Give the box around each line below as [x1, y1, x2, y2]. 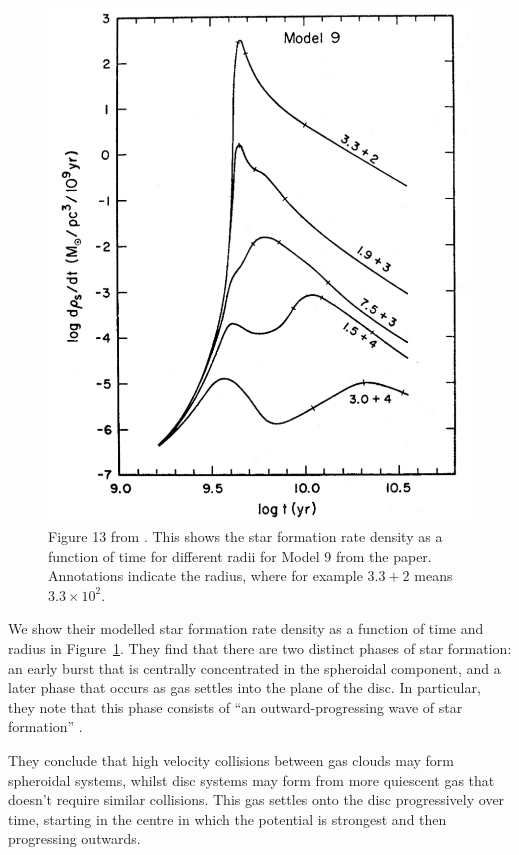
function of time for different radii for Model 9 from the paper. [48, 545, 432, 566]
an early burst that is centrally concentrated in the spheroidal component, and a [8, 657, 501, 678]
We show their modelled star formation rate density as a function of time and [8, 618, 484, 639]
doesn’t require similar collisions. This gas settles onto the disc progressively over [8, 789, 505, 810]
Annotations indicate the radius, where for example [48, 565, 363, 586]
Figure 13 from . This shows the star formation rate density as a [48, 526, 443, 547]
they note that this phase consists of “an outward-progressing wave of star [8, 696, 463, 717]
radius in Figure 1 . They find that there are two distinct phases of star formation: [8, 637, 512, 658]
